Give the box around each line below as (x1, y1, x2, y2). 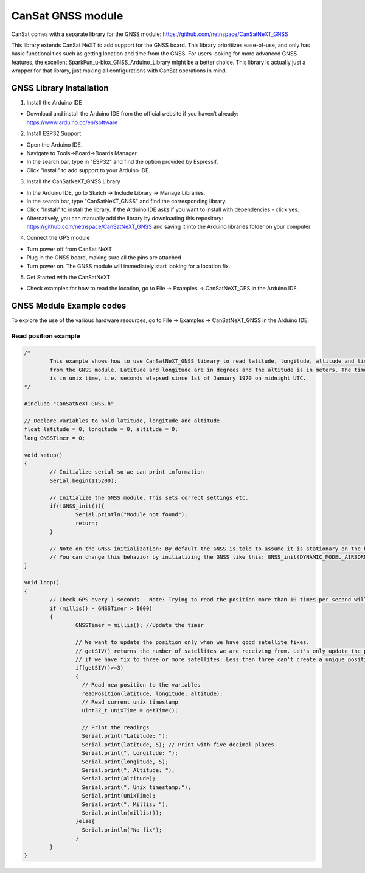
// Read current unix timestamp (82, 698, 179, 706)
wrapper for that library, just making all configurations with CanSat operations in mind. (11, 67, 228, 74)
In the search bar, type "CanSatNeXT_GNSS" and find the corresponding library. (26, 197, 227, 205)
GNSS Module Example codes (11, 301, 127, 311)
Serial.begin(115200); (49, 477, 118, 484)
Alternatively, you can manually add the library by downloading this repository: (26, 214, 224, 222)
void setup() (24, 451, 63, 458)
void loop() (24, 579, 60, 586)
